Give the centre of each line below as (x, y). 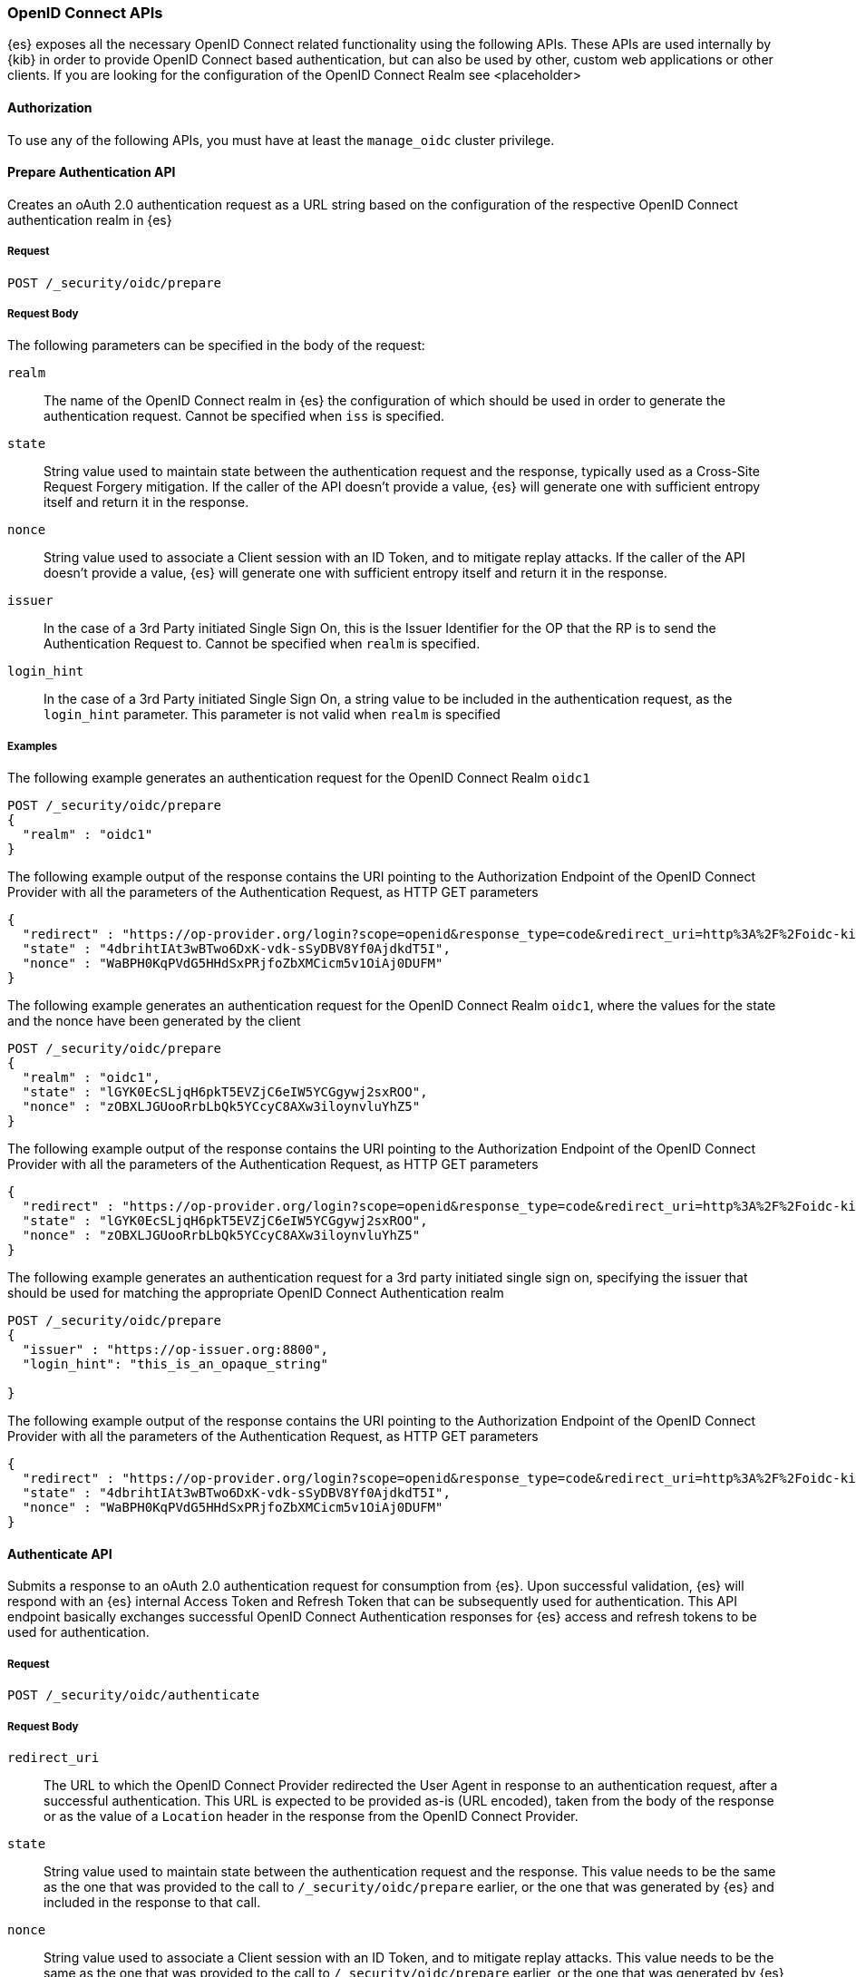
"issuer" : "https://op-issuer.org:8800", (175, 1350)
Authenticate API (60, 1553)
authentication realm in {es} (90, 219)
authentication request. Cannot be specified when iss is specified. (244, 416)
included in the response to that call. (152, 1902)
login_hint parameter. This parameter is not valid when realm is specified (272, 715)
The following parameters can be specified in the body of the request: (216, 346)
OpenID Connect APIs (85, 13)
